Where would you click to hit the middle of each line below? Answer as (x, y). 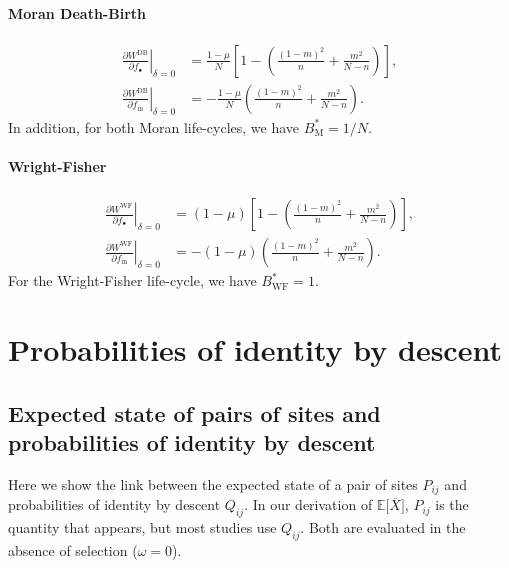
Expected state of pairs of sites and (194, 412)
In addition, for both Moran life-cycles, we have (154, 126)
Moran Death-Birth (77, 12)
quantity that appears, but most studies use (142, 527)
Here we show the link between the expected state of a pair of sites (213, 483)
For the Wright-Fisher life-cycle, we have (132, 280)
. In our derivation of (308, 504)
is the (452, 504)
